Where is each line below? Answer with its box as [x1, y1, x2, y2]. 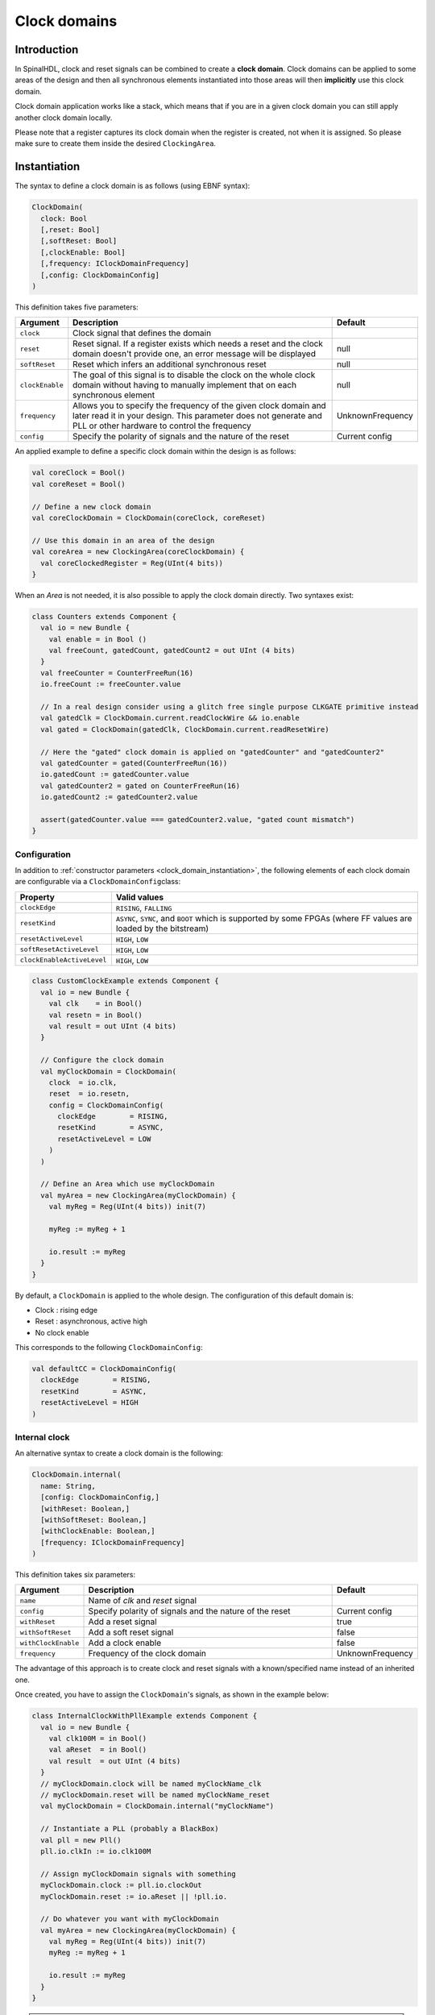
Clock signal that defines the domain [72, 327, 212, 339]
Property [19, 891, 56, 903]
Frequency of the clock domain [88, 1648, 207, 1660]
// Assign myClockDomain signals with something [40, 1869, 237, 1878]
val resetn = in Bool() [48, 1010, 143, 1020]
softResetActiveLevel [19, 945, 100, 954]
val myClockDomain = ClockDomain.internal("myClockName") [40, 1801, 275, 1811]
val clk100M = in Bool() [48, 1734, 147, 1743]
